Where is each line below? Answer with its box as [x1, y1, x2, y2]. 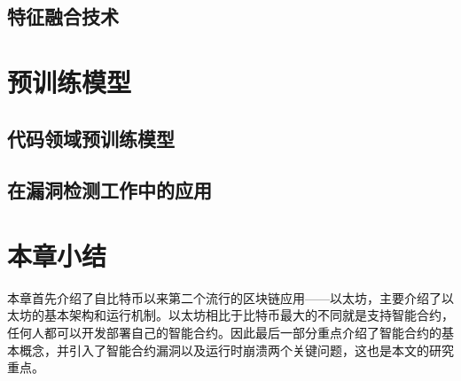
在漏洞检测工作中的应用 [7, 176, 212, 204]
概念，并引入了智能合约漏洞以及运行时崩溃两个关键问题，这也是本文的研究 [19, 340, 454, 359]
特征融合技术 [7, 3, 119, 30]
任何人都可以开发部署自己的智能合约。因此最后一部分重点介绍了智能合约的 [7, 323, 441, 342]
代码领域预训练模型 [7, 124, 175, 152]
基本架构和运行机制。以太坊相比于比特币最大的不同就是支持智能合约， [43, 306, 454, 324]
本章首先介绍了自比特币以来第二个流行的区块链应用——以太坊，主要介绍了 [7, 288, 441, 307]
